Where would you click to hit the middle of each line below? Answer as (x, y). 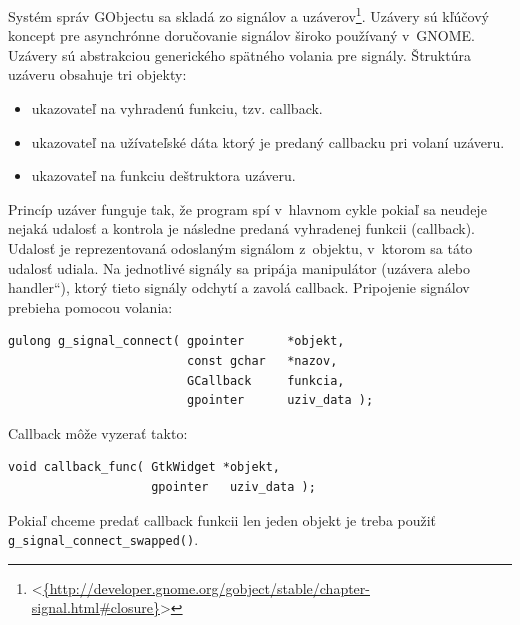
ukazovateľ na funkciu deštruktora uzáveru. (163, 175)
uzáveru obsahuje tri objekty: (97, 74)
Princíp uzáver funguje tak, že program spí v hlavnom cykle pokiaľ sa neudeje (247, 208)
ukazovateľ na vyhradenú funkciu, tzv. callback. (177, 108)
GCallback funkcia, (265, 380)
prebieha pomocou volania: (90, 306)
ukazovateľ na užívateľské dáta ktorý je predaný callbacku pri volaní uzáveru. (268, 141)
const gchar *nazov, (262, 360)
